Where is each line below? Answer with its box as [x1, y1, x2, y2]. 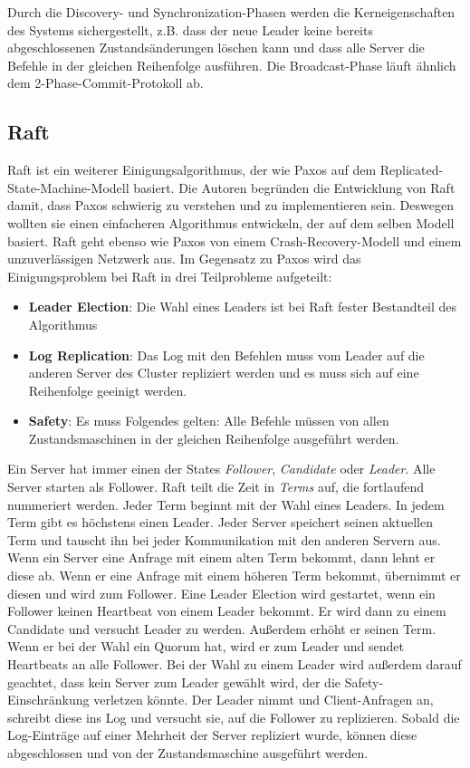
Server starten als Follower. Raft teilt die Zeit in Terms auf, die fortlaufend [7, 477, 425, 496]
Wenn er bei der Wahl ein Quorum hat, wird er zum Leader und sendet [7, 637, 405, 656]
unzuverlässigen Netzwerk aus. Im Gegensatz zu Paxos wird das [7, 249, 361, 268]
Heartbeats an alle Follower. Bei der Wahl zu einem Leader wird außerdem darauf [7, 655, 462, 674]
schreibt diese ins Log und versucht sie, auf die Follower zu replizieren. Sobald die [7, 707, 460, 726]
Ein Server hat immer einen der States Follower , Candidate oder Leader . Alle [7, 459, 436, 478]
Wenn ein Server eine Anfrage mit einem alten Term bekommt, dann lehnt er [7, 548, 436, 567]
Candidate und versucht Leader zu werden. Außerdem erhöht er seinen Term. [7, 619, 436, 638]
